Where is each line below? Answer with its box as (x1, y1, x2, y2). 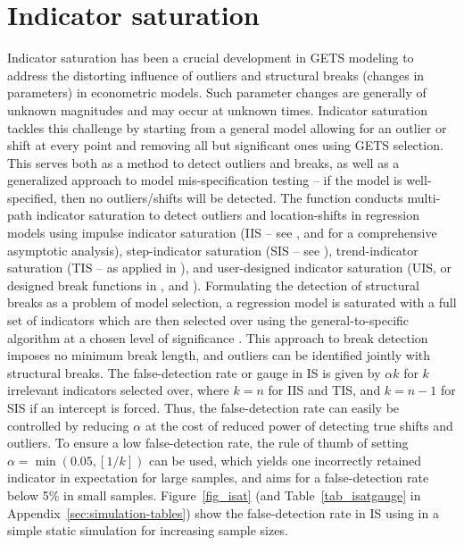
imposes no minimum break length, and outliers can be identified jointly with (7, 346, 431, 365)
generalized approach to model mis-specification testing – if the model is (7, 171, 402, 189)
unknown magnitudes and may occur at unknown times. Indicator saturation (7, 100, 427, 119)
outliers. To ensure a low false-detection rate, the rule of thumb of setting (7, 433, 409, 452)
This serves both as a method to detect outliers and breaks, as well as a (7, 153, 400, 172)
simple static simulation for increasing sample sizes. (7, 521, 288, 540)
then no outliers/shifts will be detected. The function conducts (61, 188, 403, 206)
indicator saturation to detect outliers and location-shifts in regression (36, 205, 419, 224)
